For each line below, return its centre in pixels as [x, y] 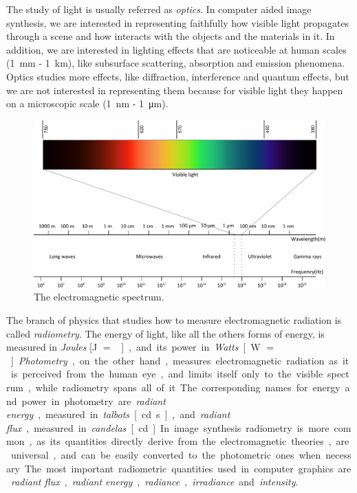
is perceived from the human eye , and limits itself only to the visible [167, 374]
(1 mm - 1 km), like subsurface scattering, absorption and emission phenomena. [176, 63]
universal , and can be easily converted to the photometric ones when [166, 454]
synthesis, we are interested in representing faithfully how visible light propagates [178, 22]
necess [338, 454]
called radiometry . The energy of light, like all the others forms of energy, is [165, 333]
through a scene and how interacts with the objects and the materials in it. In [171, 36]
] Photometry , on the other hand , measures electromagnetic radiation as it [180, 360]
